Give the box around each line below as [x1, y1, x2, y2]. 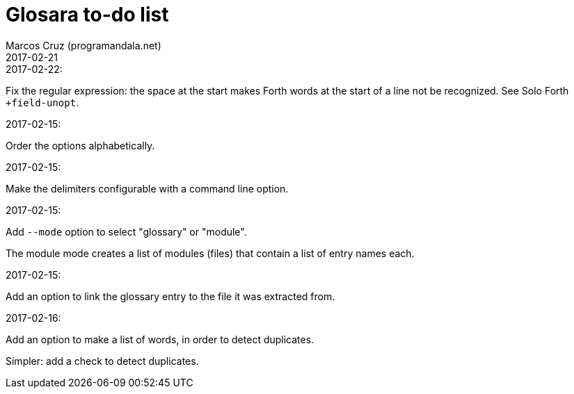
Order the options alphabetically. [6, 139, 155, 151]
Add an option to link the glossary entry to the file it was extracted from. [6, 290, 335, 302]
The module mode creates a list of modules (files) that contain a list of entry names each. [6, 247, 415, 259]
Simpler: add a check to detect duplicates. [6, 354, 199, 367]
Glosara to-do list [6, 3, 169, 26]
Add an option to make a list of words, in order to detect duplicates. [6, 333, 314, 345]
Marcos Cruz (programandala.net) [6, 39, 161, 51]
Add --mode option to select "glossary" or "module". [6, 225, 247, 238]
